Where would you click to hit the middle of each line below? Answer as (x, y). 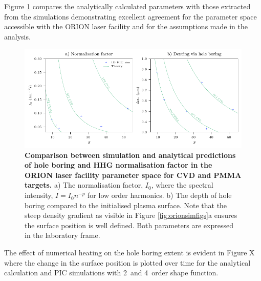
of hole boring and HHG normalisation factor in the (118, 165)
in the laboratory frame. (62, 235)
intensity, (39, 195)
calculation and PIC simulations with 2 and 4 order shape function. (111, 273)
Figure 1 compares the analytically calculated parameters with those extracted (127, 6)
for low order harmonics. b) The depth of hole (160, 195)
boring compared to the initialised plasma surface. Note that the (126, 205)
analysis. (17, 36)
